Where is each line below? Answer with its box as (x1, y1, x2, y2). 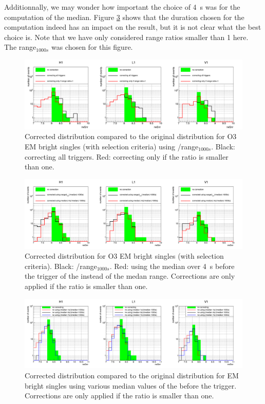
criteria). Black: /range (25, 260, 97, 271)
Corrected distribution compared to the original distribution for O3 (25, 131, 237, 142)
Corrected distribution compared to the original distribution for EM (25, 370, 239, 380)
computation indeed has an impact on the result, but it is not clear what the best (4, 22, 261, 32)
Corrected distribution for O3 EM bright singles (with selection (25, 251, 224, 261)
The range (4, 42, 36, 52)
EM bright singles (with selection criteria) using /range (25, 141, 199, 151)
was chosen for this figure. (51, 42, 133, 52)
